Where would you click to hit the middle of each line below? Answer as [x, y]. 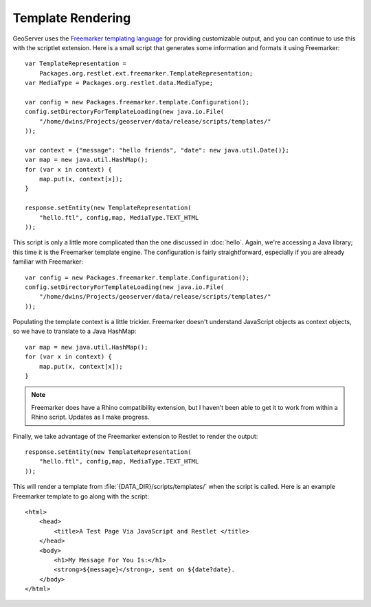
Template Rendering [72, 18]
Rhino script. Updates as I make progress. [91, 417]
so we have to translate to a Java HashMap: [75, 331]
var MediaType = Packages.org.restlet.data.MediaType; [119, 83]
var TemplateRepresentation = [76, 64]
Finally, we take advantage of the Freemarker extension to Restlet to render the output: [135, 436]
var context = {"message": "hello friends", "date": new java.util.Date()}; [157, 150]
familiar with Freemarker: [48, 262]
